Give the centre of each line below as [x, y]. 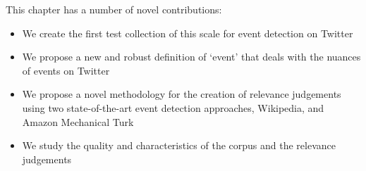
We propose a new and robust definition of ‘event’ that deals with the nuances [191, 57]
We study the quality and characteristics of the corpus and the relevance [179, 145]
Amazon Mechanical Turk [78, 121]
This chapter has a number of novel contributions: [114, 9]
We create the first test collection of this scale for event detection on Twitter [188, 33]
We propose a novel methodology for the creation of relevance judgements [182, 94]
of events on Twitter [66, 70]
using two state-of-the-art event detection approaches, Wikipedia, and [173, 107]
